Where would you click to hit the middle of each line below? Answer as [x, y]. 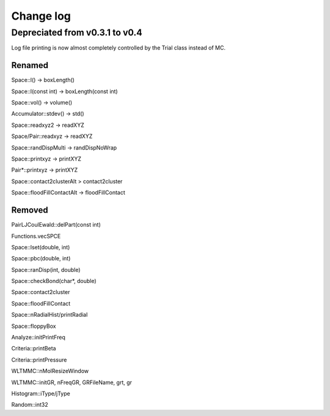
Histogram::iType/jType [41, 393]
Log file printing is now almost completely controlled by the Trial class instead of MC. [119, 48]
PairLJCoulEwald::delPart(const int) [56, 225]
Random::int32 [30, 405]
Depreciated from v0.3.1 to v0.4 [77, 32]
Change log [41, 16]
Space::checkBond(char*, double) [54, 281]
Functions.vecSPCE [36, 236]
